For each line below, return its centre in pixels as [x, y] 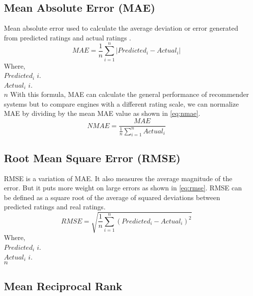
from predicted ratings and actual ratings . [68, 37]
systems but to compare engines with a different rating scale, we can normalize [121, 103]
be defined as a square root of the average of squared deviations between [112, 197]
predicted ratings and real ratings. [55, 207]
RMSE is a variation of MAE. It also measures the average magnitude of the [118, 178]
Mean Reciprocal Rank [63, 286]
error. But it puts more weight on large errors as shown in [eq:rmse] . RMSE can [123, 188]
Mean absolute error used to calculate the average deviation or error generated [121, 28]
